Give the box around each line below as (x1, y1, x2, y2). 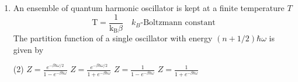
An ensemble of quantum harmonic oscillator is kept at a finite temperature (13, 2, 285, 13)
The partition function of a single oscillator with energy (13, 32, 213, 44)
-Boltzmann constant (140, 19, 216, 27)
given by (13, 43, 44, 55)
